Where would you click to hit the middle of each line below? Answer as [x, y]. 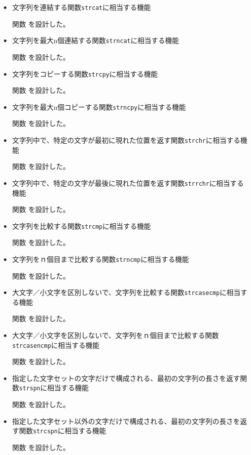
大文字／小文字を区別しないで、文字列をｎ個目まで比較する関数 [115, 335]
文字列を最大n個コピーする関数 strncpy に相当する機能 [99, 106]
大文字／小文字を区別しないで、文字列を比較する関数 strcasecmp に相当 [126, 292]
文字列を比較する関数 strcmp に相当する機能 [81, 226]
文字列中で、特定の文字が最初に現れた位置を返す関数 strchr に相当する [126, 140]
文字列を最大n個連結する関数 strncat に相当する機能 [95, 40]
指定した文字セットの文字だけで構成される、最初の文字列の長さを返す [126, 378]
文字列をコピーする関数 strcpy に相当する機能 [85, 73]
